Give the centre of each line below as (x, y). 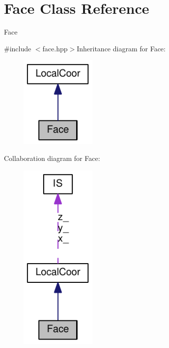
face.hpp (55, 48)
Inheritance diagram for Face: (121, 48)
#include (18, 48)
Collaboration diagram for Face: (52, 158)
